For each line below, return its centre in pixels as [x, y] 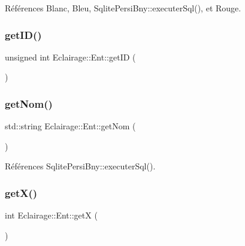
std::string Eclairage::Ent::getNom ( [70, 126]
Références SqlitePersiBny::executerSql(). [80, 166]
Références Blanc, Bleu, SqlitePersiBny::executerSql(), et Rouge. [123, 8]
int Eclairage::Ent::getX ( [51, 215]
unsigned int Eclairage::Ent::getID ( [70, 57]
